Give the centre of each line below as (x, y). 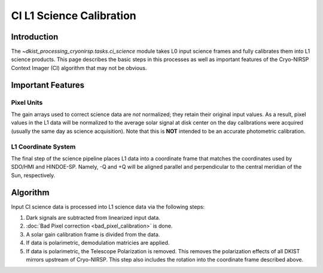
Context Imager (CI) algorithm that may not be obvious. (79, 68)
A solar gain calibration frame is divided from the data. (93, 234)
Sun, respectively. (33, 175)
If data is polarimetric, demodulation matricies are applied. (98, 243)
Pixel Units (27, 102)
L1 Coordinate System (43, 147)
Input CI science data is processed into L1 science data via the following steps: (108, 207)
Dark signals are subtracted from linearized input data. (93, 218)
